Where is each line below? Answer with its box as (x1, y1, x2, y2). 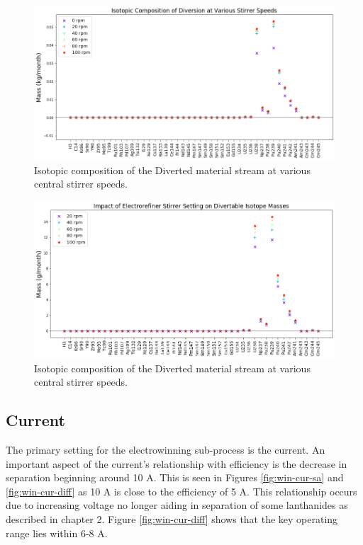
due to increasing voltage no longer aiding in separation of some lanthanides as (6, 498, 348, 512)
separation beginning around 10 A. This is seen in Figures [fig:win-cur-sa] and (6, 470, 344, 485)
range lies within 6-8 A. (6, 525, 108, 540)
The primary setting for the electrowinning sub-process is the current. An (6, 442, 325, 457)
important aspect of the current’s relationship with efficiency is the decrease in (6, 456, 347, 471)
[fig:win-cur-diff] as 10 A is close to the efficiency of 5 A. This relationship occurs (6, 483, 357, 498)
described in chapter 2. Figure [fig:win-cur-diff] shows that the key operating (6, 511, 338, 526)
